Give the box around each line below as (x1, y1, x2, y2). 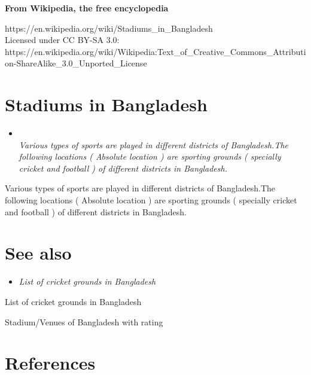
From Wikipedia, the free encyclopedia (5, 2, 169, 14)
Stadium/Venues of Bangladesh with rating (5, 315, 163, 328)
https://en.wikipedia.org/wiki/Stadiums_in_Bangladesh (5, 22, 213, 34)
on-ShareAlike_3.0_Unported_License (5, 57, 147, 69)
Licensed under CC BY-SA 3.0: (5, 33, 120, 46)
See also (5, 240, 72, 265)
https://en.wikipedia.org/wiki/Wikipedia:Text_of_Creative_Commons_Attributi (5, 45, 306, 57)
